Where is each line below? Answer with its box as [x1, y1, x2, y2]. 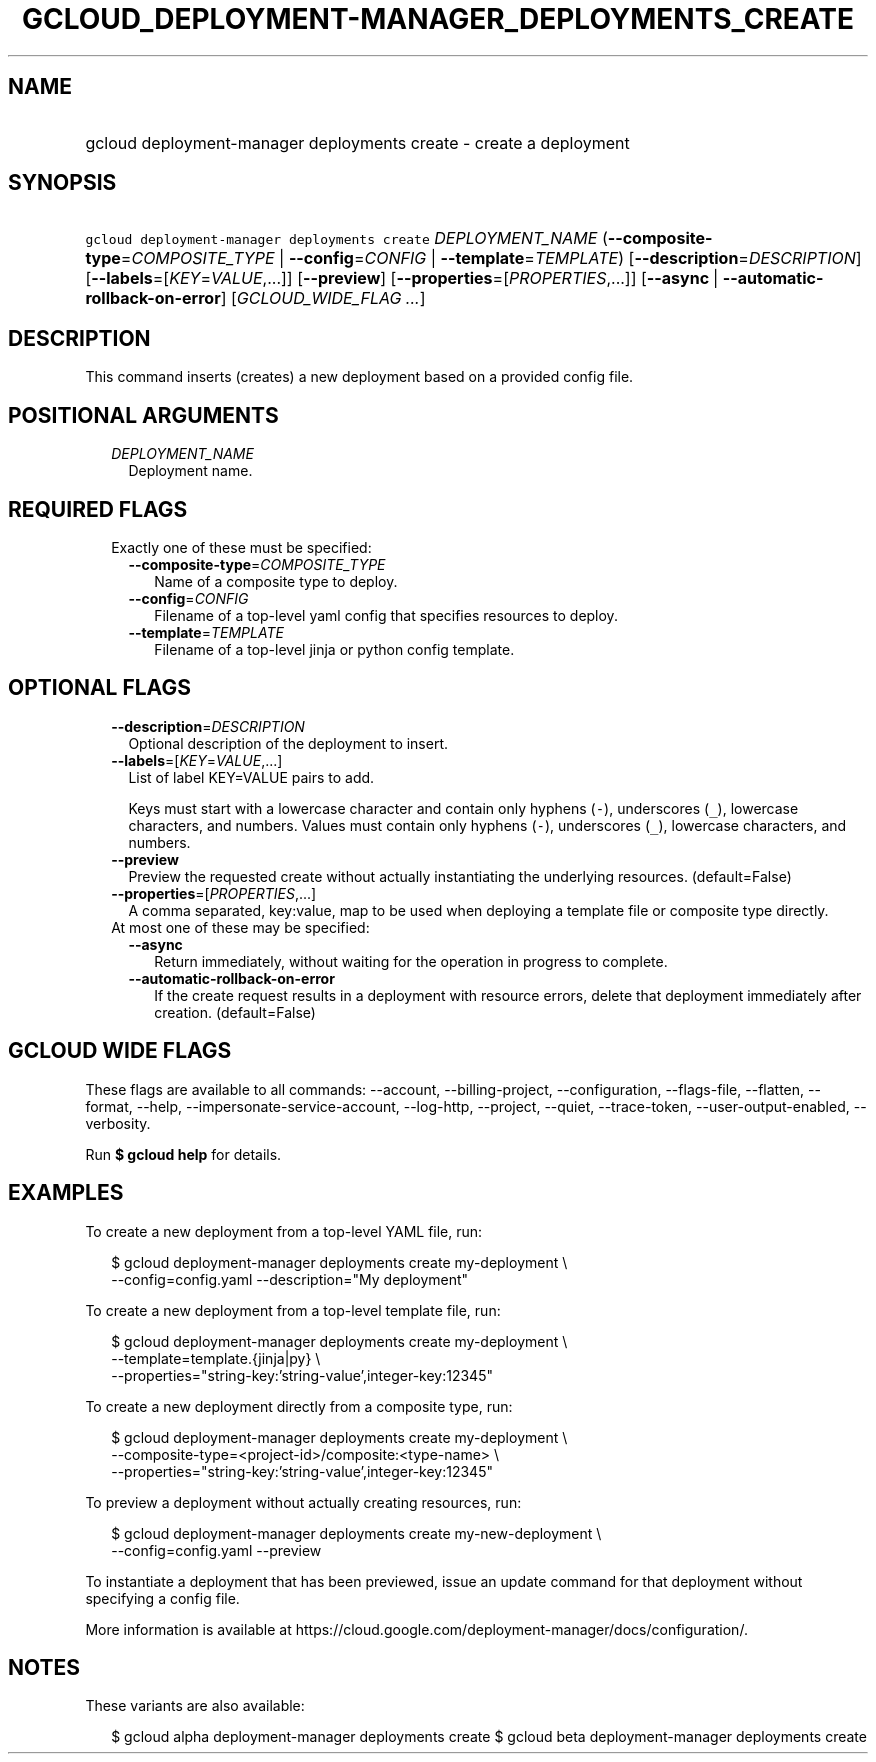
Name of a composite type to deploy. [154, 572, 398, 590]
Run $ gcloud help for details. [85, 1145, 282, 1163]
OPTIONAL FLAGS [8, 675, 191, 701]
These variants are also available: [85, 1697, 305, 1715]
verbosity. [85, 1114, 151, 1132]
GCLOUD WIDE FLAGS [8, 1038, 232, 1064]
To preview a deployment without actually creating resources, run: [85, 1493, 522, 1511]
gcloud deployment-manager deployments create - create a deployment [85, 132, 630, 153]
